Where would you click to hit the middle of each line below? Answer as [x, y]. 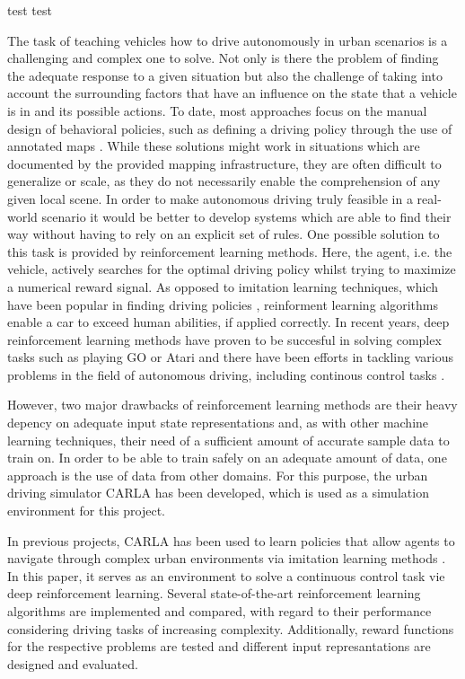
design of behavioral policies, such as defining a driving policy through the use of [230, 128]
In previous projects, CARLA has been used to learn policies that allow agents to [231, 540]
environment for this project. [86, 511]
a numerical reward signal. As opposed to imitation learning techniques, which [223, 286]
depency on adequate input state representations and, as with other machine [218, 423]
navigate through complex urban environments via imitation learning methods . [227, 558]
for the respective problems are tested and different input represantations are [219, 646]
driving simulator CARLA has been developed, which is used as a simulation [218, 493]
